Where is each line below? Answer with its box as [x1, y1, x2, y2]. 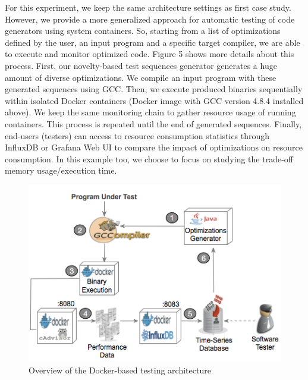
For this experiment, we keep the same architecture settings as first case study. [5, 1, 291, 13]
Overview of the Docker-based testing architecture [29, 363, 211, 376]
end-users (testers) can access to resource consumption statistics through [5, 129, 270, 142]
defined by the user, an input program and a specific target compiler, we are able [5, 36, 300, 48]
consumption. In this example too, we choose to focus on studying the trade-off [5, 152, 293, 165]
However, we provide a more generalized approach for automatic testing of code [5, 12, 295, 25]
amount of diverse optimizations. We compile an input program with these [5, 71, 276, 83]
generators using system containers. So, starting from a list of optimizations [5, 24, 281, 37]
